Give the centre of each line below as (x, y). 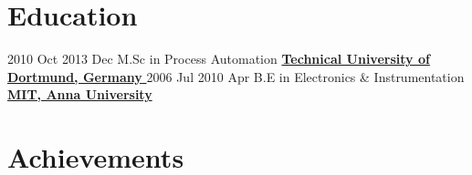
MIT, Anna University (80, 94)
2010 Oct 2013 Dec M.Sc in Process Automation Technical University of (219, 59)
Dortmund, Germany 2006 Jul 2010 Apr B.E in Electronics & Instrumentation (236, 76)
